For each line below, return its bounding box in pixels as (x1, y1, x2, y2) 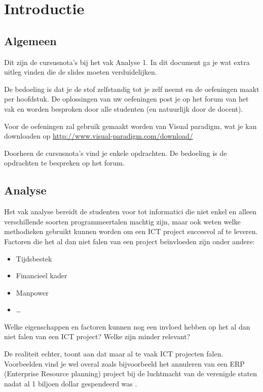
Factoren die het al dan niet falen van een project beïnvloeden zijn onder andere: (4, 236, 255, 246)
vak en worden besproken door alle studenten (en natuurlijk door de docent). (4, 103, 243, 114)
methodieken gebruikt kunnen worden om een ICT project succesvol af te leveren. (4, 226, 258, 237)
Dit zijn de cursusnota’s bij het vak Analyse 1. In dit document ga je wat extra (4, 56, 250, 67)
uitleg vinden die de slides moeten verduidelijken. (4, 67, 157, 77)
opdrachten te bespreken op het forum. (4, 157, 125, 168)
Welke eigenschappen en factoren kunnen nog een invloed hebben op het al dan (4, 321, 250, 332)
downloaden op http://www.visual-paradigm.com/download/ (4, 130, 193, 141)
